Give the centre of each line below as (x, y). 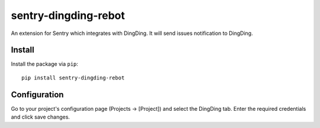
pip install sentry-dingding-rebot (73, 78)
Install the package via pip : (44, 64)
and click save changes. (41, 117)
